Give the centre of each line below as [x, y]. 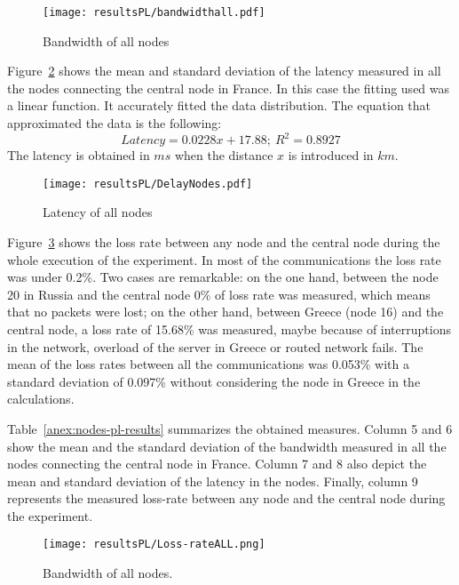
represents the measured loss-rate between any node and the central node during [226, 498]
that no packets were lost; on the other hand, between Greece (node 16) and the [226, 312]
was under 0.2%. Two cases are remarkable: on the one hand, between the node [223, 277]
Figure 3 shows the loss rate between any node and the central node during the [224, 241]
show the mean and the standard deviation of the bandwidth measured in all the [227, 446]
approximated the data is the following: [115, 123]
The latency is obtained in [79, 155]
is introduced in [331, 155]
